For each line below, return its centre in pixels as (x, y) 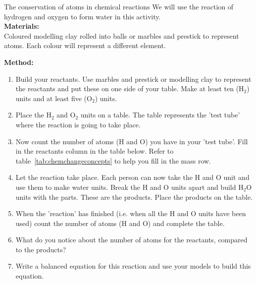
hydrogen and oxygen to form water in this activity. (82, 16)
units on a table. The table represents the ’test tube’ (160, 115)
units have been (222, 213)
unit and (236, 177)
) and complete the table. (186, 223)
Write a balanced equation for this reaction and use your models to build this (133, 266)
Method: (19, 62)
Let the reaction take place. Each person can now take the (104, 177)
